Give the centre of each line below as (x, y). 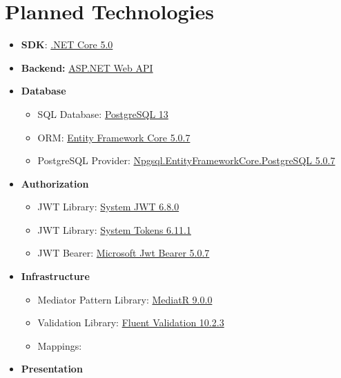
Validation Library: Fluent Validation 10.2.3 (131, 322)
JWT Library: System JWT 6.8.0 (108, 207)
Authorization (55, 183)
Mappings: (60, 345)
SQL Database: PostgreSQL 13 (103, 113)
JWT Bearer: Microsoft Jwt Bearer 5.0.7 (124, 253)
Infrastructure (55, 276)
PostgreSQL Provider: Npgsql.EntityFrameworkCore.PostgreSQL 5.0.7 (186, 160)
